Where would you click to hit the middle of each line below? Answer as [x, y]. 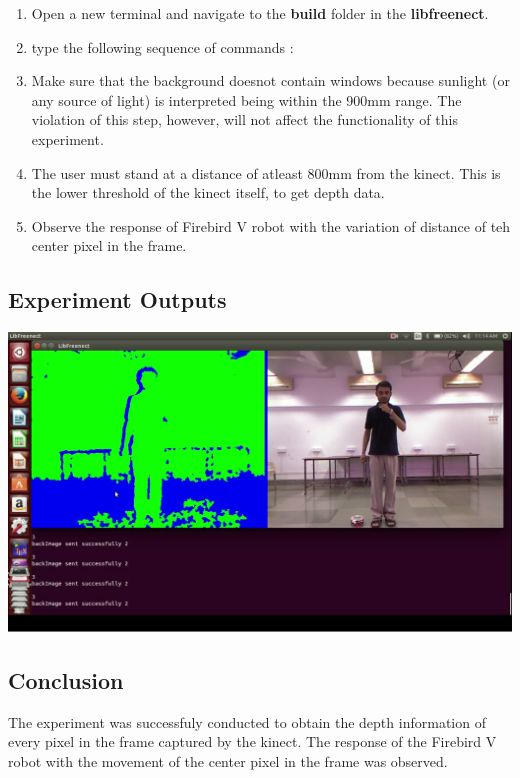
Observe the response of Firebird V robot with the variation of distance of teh [271, 225]
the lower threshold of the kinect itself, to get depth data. [208, 192]
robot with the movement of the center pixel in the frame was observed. [228, 760]
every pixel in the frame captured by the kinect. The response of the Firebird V [252, 741]
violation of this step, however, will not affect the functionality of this [244, 119]
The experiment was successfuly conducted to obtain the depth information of [247, 721]
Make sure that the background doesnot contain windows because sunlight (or [270, 80]
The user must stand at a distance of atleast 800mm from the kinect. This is [266, 172]
